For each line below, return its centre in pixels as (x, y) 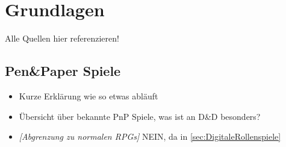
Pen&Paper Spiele (63, 71)
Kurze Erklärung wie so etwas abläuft (89, 95)
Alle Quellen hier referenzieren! (62, 38)
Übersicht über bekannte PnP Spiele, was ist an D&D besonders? (140, 116)
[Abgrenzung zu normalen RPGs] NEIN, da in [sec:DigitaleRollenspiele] (150, 136)
